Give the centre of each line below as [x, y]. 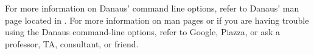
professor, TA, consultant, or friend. [72, 43]
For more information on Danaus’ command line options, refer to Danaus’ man [152, 8]
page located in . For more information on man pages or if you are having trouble [157, 20]
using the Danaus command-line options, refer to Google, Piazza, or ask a [143, 32]
